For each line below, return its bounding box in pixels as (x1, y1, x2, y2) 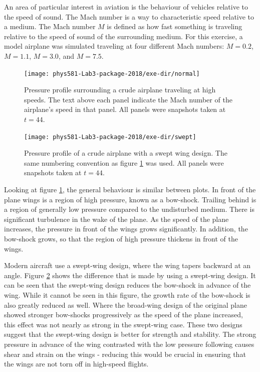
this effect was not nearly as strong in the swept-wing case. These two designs (4, 319, 242, 329)
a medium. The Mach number (4, 21, 96, 32)
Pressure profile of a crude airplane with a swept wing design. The (24, 148, 227, 158)
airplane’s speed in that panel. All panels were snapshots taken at (24, 104, 226, 114)
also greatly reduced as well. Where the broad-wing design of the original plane (4, 299, 247, 310)
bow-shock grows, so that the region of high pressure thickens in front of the (4, 233, 238, 243)
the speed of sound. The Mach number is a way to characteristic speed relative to (4, 11, 254, 22)
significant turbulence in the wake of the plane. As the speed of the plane (4, 213, 229, 224)
